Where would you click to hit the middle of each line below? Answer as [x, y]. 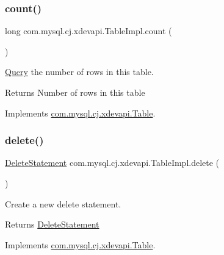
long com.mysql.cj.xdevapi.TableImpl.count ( [89, 31]
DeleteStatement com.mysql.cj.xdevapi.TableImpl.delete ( [112, 163]
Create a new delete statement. [63, 203]
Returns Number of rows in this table [75, 92]
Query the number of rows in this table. [79, 72]
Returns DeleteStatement [52, 224]
